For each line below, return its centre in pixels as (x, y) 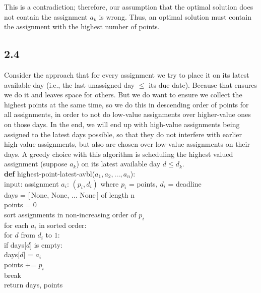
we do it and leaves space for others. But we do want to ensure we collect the (123, 95)
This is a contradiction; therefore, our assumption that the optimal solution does (129, 7)
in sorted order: (63, 225)
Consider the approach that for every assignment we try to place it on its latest (127, 74)
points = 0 (20, 204)
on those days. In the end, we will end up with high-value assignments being (122, 124)
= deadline (185, 183)
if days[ (15, 244)
